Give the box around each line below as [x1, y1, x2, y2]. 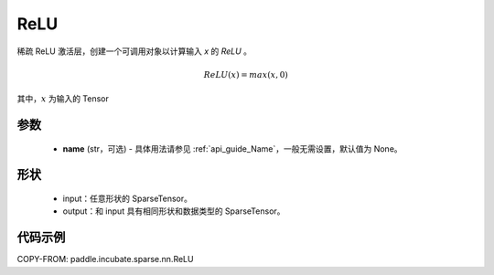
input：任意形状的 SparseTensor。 [62, 193, 192, 204]
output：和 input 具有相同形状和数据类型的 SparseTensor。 [62, 206, 285, 217]
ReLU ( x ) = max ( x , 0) [203, 69, 288, 79]
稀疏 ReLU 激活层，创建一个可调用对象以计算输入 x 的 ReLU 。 [16, 46, 252, 57]
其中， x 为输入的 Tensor [16, 93, 110, 104]
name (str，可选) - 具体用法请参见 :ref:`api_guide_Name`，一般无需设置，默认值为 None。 [62, 143, 403, 154]
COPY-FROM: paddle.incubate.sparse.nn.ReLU [16, 254, 194, 265]
